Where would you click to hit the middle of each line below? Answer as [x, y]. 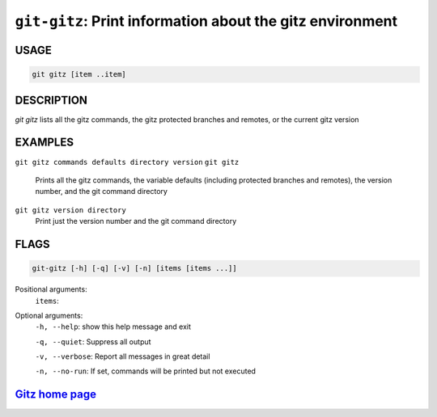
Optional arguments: [49, 315]
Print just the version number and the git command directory [136, 221]
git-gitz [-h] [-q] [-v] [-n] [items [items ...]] [135, 268]
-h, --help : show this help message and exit [113, 326]
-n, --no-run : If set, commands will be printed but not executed [146, 371]
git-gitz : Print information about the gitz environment [206, 21]
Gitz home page [56, 395]
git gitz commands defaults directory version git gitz [127, 162]
